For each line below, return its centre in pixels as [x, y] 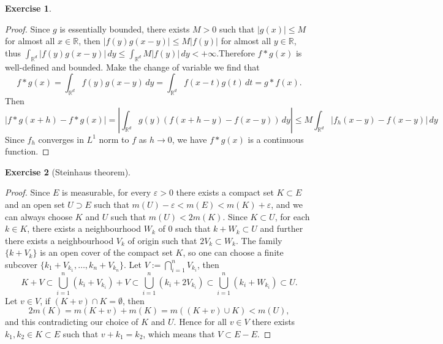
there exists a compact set [225, 192]
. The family [259, 240]
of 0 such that [184, 228]
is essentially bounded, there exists [125, 29]
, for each [292, 216]
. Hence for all [200, 322]
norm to [114, 139]
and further [282, 228]
